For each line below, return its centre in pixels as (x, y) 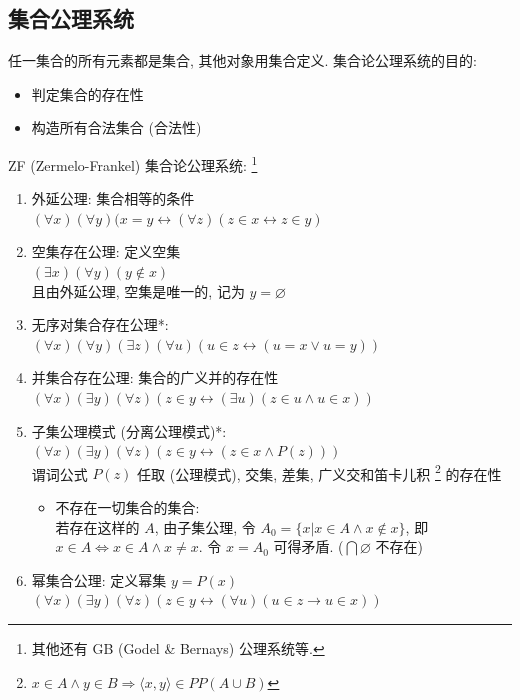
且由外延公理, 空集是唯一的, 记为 (138, 290)
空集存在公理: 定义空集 (106, 251)
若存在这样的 (97, 526)
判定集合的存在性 (87, 93)
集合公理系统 (71, 18)
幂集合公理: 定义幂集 (99, 579)
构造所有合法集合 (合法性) (116, 127)
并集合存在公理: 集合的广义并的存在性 (155, 377)
